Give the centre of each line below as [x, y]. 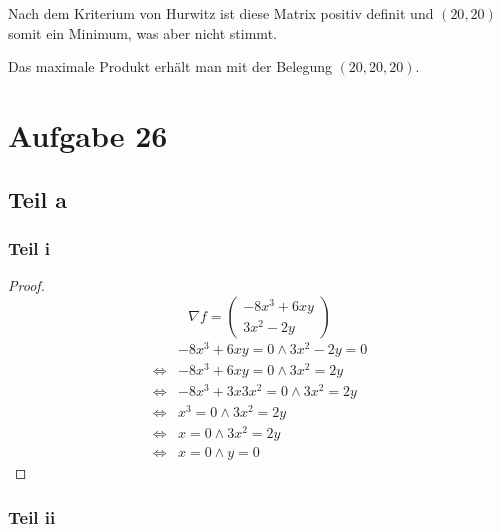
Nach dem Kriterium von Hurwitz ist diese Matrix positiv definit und [221, 13]
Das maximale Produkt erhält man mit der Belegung [170, 66]
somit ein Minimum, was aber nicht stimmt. [142, 32]
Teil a [38, 198]
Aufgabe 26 [88, 134]
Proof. [26, 285]
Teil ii [32, 516]
